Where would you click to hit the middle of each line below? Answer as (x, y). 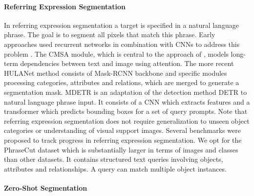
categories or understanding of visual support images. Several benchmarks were (122, 130)
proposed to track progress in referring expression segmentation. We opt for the (123, 140)
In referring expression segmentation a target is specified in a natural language (121, 25)
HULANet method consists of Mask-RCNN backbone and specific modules (116, 73)
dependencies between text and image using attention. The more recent (127, 63)
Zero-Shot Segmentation (46, 187)
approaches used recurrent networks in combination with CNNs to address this (122, 44)
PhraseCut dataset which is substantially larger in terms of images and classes (121, 149)
